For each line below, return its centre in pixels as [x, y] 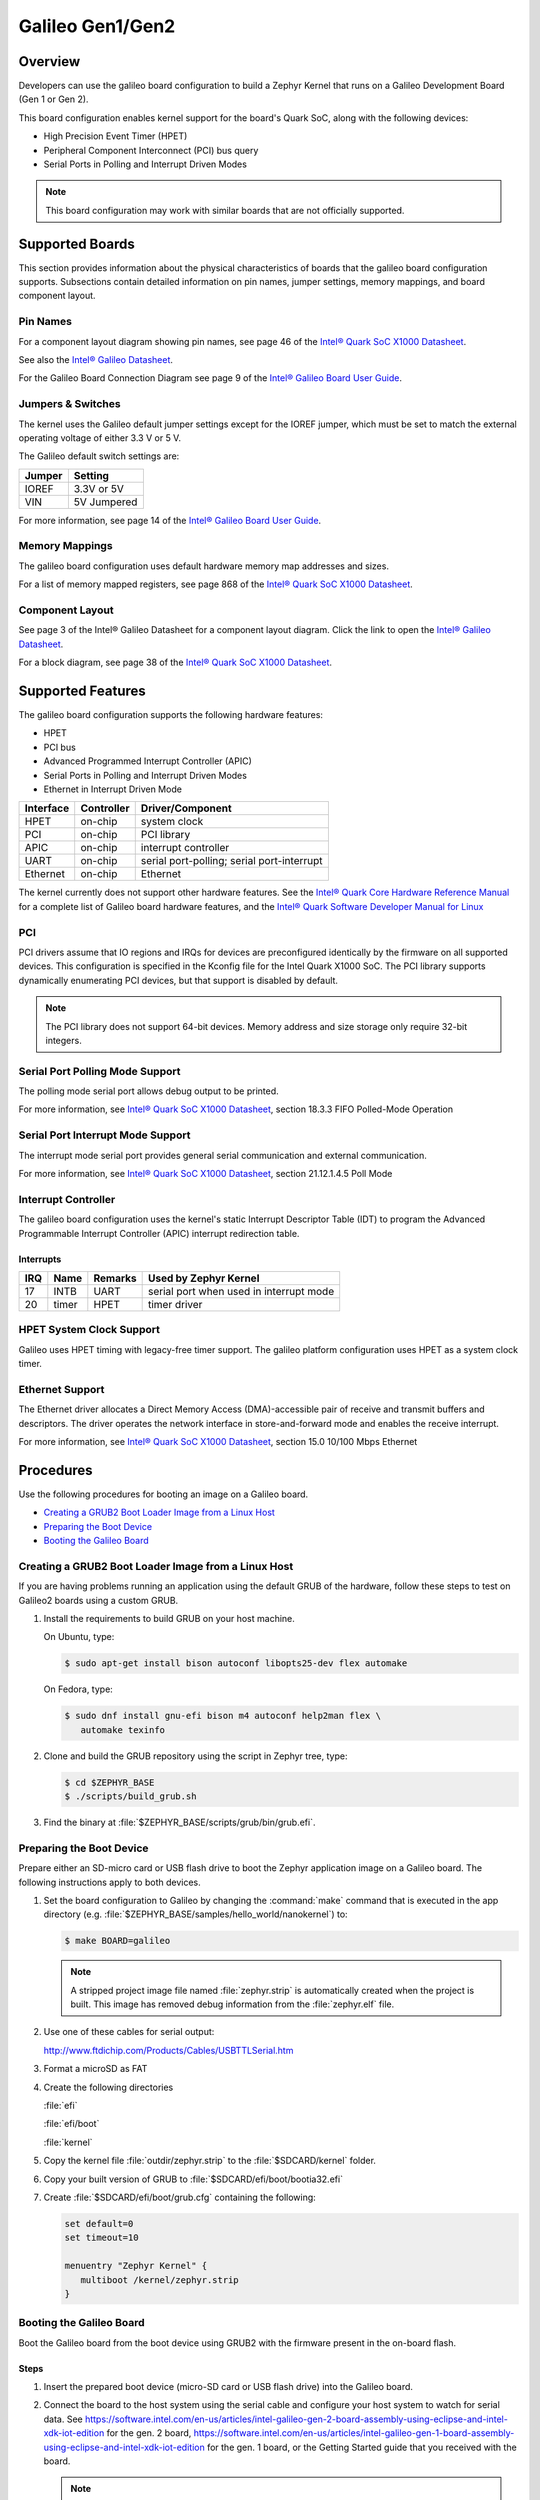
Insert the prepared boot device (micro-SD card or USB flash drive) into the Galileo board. [228, 2387]
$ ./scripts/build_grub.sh [130, 1796]
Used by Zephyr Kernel [203, 1278]
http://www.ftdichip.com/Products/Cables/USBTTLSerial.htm [168, 2050]
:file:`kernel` [68, 2142]
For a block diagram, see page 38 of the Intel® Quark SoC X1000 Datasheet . [175, 662]
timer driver [175, 1304]
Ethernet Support [61, 1389]
